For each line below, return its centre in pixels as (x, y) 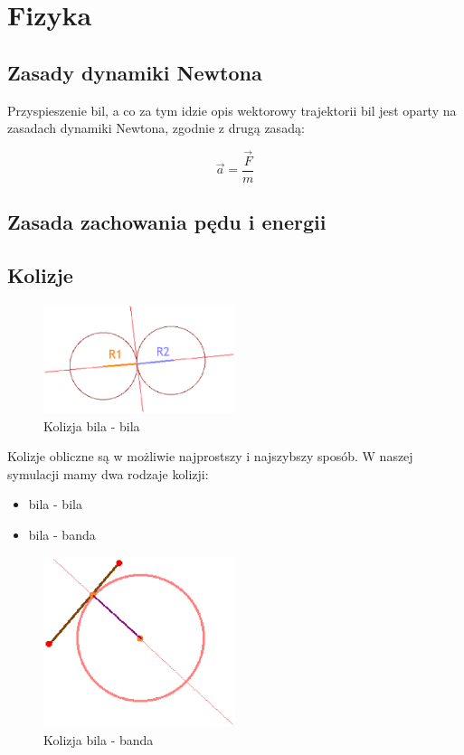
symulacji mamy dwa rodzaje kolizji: (108, 473)
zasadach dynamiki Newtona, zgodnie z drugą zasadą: (156, 128)
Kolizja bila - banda (99, 739)
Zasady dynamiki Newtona (135, 72)
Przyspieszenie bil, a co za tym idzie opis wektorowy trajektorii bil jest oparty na (232, 110)
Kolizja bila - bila (92, 425)
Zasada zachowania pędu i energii (167, 222)
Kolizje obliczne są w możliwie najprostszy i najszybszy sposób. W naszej (210, 456)
